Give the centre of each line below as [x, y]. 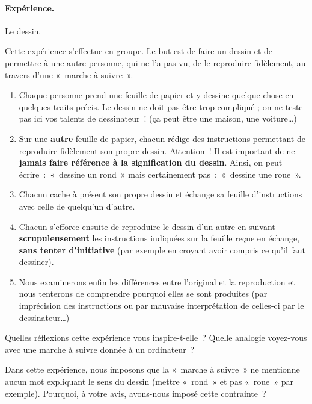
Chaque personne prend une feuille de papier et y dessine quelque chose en [156, 95]
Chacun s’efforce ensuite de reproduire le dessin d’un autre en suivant [147, 226]
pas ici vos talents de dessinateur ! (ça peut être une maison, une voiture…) [158, 118]
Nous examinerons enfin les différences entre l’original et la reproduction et [157, 281]
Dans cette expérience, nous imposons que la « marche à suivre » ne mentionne [152, 369]
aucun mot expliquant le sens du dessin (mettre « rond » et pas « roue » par [149, 381]
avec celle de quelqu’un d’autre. [77, 206]
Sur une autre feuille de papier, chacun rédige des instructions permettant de [162, 138]
